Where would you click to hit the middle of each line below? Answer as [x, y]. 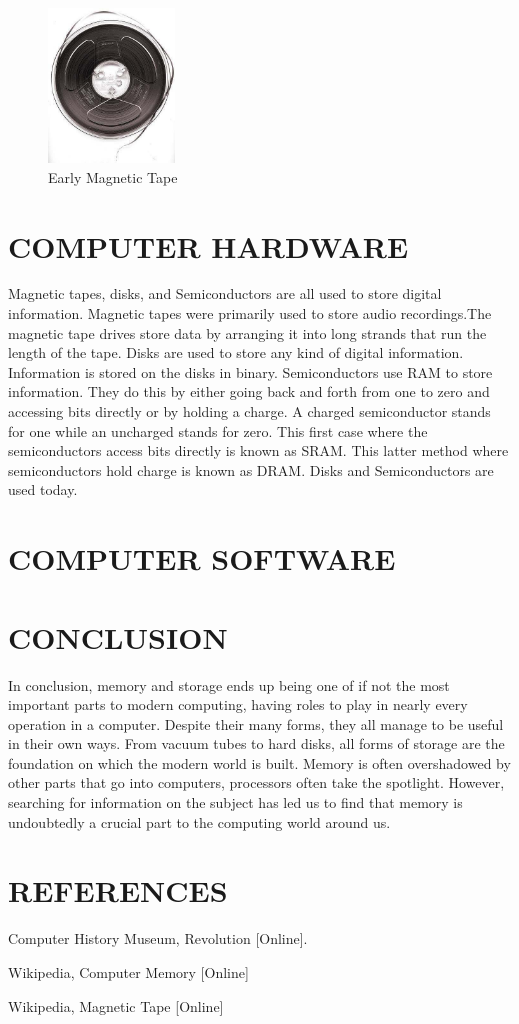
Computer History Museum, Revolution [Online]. [158, 938]
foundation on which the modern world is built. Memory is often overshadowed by [259, 762]
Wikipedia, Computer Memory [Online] [128, 971]
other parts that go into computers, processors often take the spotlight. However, [256, 782]
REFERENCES [118, 890]
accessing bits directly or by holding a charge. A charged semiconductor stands [249, 411]
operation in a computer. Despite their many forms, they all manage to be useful [256, 723]
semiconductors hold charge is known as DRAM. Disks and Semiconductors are [251, 469]
